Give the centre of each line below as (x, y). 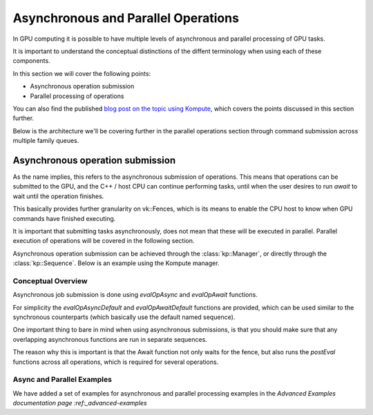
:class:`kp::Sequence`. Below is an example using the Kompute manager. (116, 263)
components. (32, 61)
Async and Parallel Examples (62, 380)
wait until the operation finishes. (58, 196)
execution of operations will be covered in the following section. (104, 241)
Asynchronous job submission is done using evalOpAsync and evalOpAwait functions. (135, 295)
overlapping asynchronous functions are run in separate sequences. (110, 339)
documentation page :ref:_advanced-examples (80, 403)
